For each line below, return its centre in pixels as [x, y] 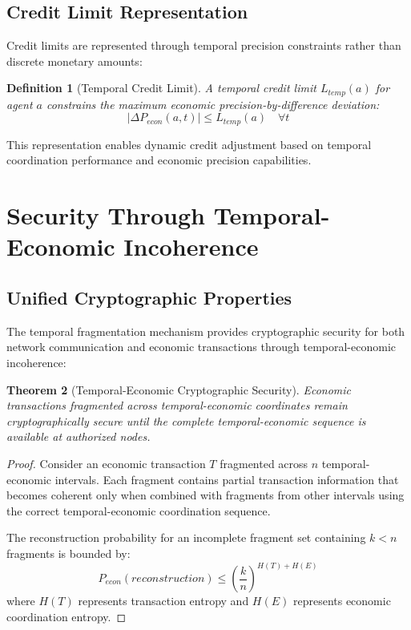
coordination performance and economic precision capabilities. [159, 160]
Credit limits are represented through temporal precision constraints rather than [204, 45]
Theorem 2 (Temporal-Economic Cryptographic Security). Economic [179, 389]
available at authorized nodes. [79, 436]
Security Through [106, 215]
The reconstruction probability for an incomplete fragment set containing [186, 537]
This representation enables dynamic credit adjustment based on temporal [189, 144]
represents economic [342, 600]
